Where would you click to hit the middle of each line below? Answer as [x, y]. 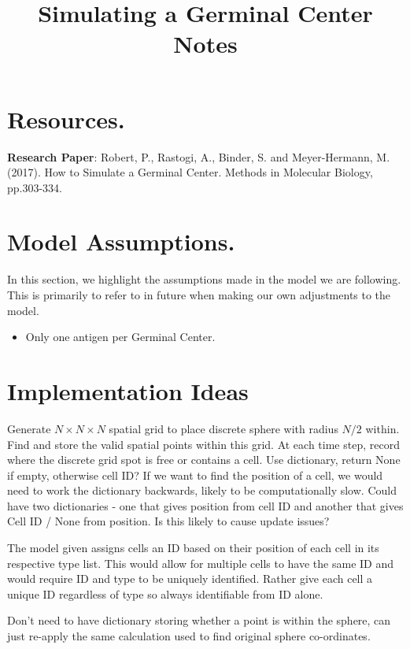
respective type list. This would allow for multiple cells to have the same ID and [200, 563]
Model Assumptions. [121, 241]
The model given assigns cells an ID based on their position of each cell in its [193, 548]
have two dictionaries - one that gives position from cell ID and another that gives [205, 505]
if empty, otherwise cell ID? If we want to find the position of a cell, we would [195, 475]
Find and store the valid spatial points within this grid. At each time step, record [203, 444]
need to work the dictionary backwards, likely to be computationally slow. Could [202, 490]
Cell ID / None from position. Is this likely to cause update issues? [168, 521]
